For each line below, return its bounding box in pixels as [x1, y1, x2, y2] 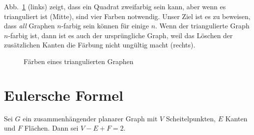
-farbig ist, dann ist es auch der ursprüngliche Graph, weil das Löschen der [8, 30, 233, 40]
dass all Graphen [4, 21, 55, 31]
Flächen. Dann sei [24, 123, 79, 133]
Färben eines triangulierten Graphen [24, 56, 134, 66]
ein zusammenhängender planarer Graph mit [23, 113, 158, 123]
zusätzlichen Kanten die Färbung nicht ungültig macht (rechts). [4, 40, 196, 50]
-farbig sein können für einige [61, 21, 149, 31]
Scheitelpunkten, [166, 113, 216, 123]
